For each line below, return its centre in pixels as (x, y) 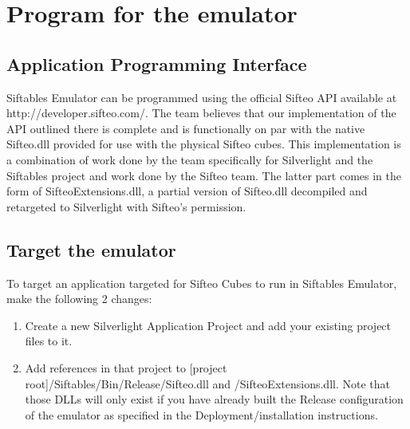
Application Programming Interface (157, 63)
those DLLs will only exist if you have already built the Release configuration (214, 399)
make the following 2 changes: (79, 299)
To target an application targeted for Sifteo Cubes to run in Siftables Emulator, (202, 283)
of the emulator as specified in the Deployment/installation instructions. (201, 414)
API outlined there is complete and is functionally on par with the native (186, 128)
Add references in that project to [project (126, 367)
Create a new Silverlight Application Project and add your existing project (208, 325)
